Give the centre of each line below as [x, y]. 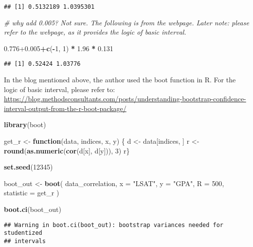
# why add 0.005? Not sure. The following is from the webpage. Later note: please [126, 22]
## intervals [25, 241]
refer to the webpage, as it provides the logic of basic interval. [95, 32]
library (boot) [25, 124]
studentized [23, 233]
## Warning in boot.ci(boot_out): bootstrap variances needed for [114, 225]
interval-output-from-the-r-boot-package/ [65, 108]
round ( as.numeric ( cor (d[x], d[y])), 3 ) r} [67, 150]
